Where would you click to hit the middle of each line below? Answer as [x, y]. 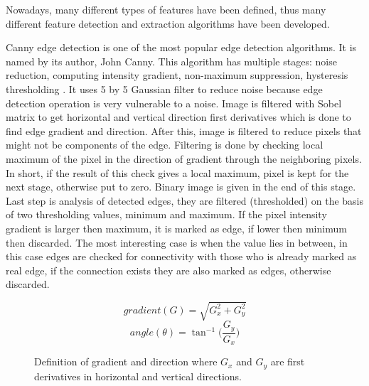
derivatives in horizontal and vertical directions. [138, 376]
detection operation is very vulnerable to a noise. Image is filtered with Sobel [174, 103]
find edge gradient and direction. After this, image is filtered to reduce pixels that [184, 130]
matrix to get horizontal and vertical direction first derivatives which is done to [178, 117]
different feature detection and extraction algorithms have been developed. [168, 23]
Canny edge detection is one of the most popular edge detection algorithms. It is [181, 47]
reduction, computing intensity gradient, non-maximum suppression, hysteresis [177, 75]
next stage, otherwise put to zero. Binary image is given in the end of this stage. [181, 187]
